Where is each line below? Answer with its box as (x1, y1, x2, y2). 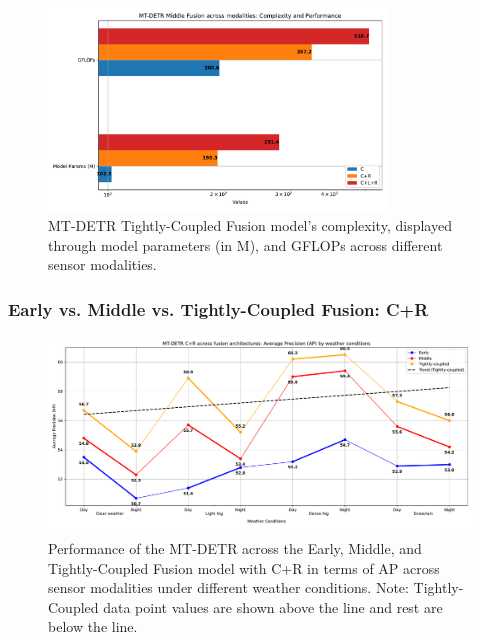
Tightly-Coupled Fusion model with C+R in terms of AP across (48, 557, 440, 578)
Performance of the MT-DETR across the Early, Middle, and (48, 538, 422, 559)
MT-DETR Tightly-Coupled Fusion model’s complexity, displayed (48, 214, 452, 235)
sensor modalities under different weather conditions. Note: (48, 577, 409, 598)
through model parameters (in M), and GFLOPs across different (48, 234, 443, 255)
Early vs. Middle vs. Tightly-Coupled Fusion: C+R (8, 296, 429, 321)
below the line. (48, 616, 138, 637)
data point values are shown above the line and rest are (103, 596, 443, 617)
